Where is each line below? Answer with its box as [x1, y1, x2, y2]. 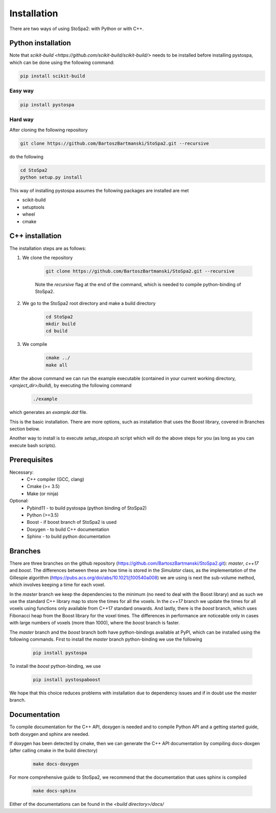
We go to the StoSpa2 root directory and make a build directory [22, 300, 156, 306]
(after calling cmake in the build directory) [9, 748, 98, 754]
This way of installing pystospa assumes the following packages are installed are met [9, 188, 189, 194]
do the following [9, 153, 43, 159]
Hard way [9, 116, 34, 123]
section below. [9, 426, 40, 432]
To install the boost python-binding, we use [9, 663, 101, 669]
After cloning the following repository [9, 127, 88, 133]
